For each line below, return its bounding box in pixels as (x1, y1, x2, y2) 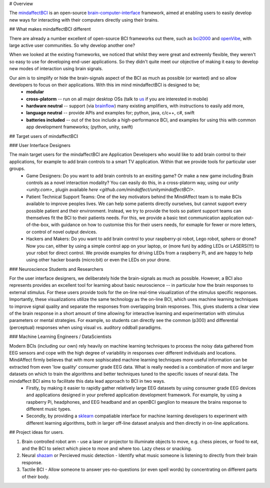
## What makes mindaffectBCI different (9, 26, 91, 32)
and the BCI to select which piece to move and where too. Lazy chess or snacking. (21, 445, 192, 451)
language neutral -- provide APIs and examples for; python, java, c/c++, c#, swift (26, 110, 195, 116)
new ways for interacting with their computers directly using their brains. (9, 17, 159, 23)
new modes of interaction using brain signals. (9, 66, 103, 72)
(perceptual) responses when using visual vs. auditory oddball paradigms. (9, 324, 162, 331)
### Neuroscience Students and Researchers (9, 266, 103, 272)
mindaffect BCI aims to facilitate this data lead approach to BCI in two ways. (9, 378, 165, 384)
